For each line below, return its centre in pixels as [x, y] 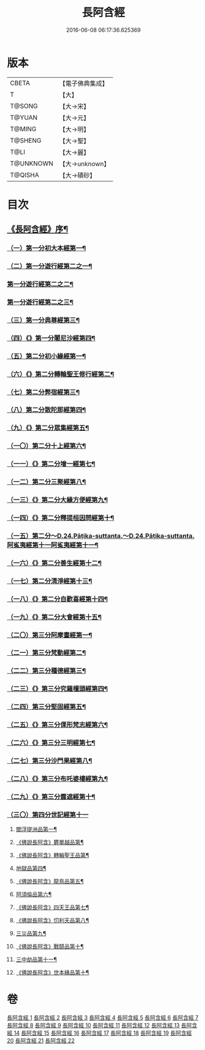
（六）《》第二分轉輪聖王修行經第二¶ [61, 374]
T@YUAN [24, 117]
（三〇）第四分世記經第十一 [48, 815]
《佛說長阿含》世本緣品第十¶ [52, 973]
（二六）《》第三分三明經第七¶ [51, 743]
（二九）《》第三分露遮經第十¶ [51, 796]
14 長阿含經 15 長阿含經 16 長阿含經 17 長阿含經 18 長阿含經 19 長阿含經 [103, 1033]
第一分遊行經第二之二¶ [40, 284]
